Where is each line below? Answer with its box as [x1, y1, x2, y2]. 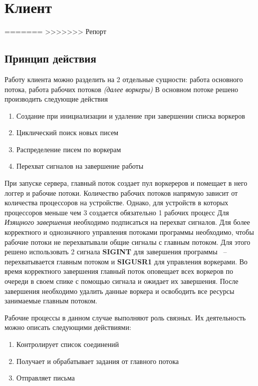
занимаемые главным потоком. [5, 295, 98, 306]
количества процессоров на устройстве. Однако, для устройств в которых [5, 197, 228, 208]
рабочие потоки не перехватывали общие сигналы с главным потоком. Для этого [5, 236, 250, 247]
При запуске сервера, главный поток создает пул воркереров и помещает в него [5, 178, 247, 188]
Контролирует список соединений [16, 338, 119, 349]
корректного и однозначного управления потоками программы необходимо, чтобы [5, 227, 254, 237]
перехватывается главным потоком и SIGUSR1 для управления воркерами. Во [5, 256, 248, 266]
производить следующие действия [5, 94, 108, 104]
